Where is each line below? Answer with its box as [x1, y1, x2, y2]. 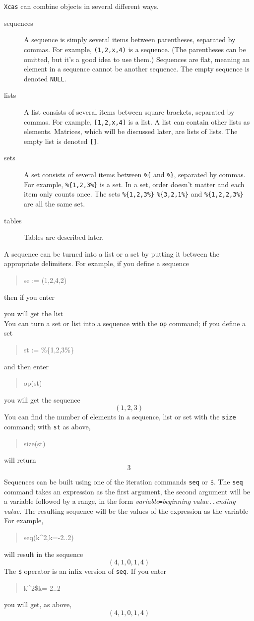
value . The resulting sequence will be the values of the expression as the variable [4, 505, 249, 516]
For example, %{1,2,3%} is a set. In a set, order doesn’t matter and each [24, 179, 245, 189]
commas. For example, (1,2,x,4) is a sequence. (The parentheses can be [24, 44, 246, 54]
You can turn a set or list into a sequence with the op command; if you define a [4, 318, 246, 328]
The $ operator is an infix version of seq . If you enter [4, 566, 166, 576]
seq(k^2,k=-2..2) [23, 532, 74, 542]
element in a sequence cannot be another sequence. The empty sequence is [24, 64, 250, 74]
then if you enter [4, 291, 55, 302]
